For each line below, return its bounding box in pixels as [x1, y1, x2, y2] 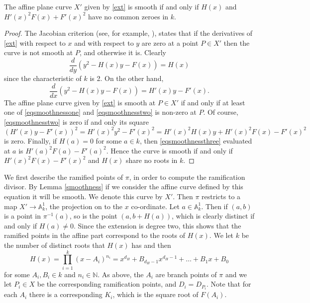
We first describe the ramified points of [4, 171, 123, 182]
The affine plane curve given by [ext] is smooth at [4, 97, 156, 107]
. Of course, [203, 107, 238, 117]
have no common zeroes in [88, 11, 169, 21]
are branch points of [155, 269, 217, 279]
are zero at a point [141, 37, 199, 48]
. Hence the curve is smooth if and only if [106, 145, 233, 155]
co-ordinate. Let [131, 201, 180, 211]
